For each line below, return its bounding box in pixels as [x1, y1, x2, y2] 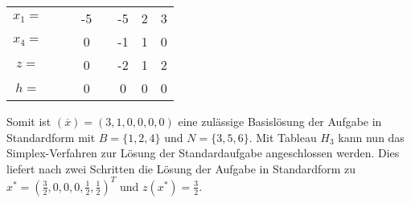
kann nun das [338, 128, 405, 145]
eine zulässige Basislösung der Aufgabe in [178, 113, 382, 129]
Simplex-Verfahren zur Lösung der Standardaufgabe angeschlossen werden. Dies [6, 144, 400, 161]
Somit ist [6, 113, 51, 129]
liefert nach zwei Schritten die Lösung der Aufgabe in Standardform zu [6, 160, 356, 177]
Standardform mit [6, 128, 96, 145]
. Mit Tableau [249, 128, 317, 145]
